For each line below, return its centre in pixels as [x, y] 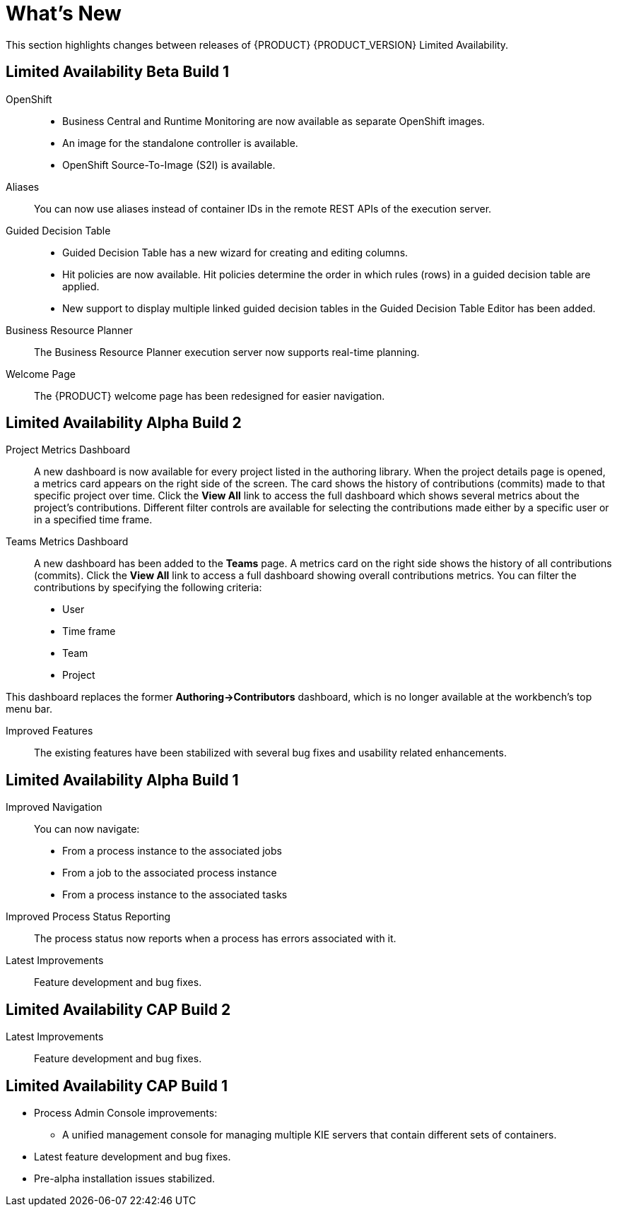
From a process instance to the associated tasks [175, 895]
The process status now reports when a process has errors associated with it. [215, 939]
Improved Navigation [54, 807]
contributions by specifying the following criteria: [148, 588]
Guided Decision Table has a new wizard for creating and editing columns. [235, 252]
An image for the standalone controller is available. [180, 143]
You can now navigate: [87, 829]
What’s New [64, 13]
